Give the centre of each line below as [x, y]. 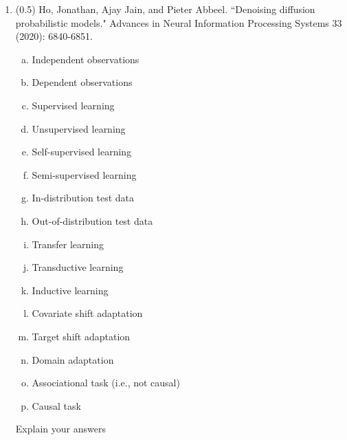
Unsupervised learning [79, 128]
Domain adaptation [73, 359]
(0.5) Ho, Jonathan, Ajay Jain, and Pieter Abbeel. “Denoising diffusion [165, 9]
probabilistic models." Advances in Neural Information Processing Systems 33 [179, 22]
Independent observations [86, 59]
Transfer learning [68, 244]
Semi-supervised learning [84, 174]
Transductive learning [78, 267]
